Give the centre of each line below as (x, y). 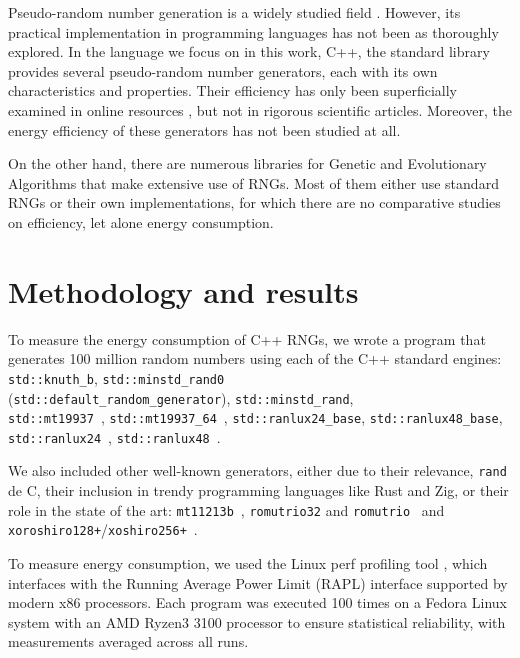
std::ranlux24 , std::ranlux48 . (114, 436)
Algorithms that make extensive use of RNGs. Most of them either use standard (253, 182)
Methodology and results (183, 290)
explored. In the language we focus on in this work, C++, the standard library (249, 51)
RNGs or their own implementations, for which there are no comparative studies (254, 202)
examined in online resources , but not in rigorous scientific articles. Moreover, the (260, 109)
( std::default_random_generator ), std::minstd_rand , (181, 397)
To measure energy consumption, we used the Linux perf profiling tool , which (248, 563)
